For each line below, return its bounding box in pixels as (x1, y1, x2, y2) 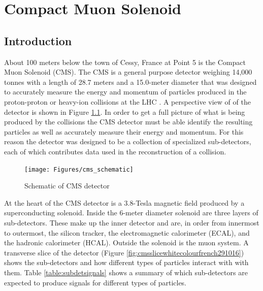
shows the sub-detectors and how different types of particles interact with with (4, 257, 249, 268)
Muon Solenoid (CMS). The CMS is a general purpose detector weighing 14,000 (4, 67, 252, 77)
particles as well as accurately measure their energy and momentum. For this (4, 126, 244, 137)
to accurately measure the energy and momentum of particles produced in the (4, 86, 247, 97)
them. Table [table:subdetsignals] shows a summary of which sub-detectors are (4, 267, 248, 277)
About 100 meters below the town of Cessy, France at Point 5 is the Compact (4, 56, 246, 67)
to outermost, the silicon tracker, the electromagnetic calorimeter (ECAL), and (4, 227, 250, 238)
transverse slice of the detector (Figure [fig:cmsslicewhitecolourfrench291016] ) (4, 247, 244, 257)
